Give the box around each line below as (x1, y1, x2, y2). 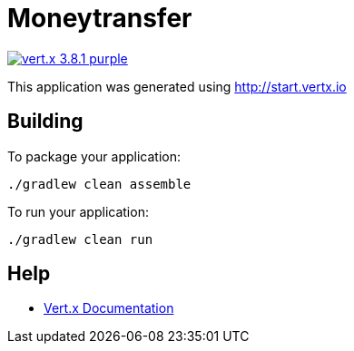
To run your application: (7, 203, 149, 219)
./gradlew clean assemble (7, 176, 192, 191)
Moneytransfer (7, 3, 192, 34)
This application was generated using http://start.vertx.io (7, 78, 347, 94)
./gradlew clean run (7, 231, 153, 247)
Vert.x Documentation (44, 300, 174, 317)
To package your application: (7, 148, 182, 164)
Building (7, 110, 84, 133)
